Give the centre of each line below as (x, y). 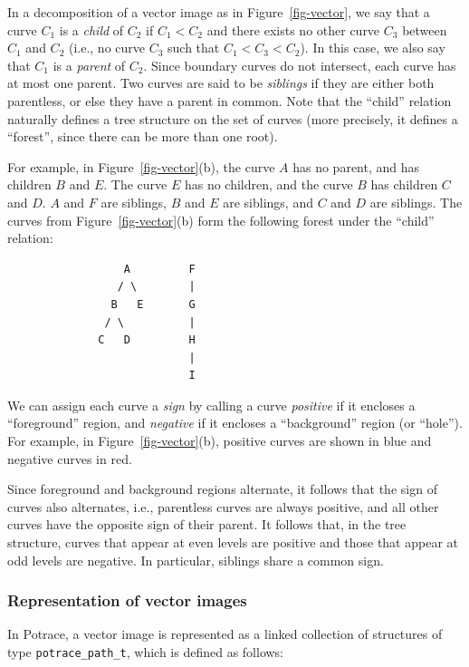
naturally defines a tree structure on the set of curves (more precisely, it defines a (233, 118)
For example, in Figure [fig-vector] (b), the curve (141, 166)
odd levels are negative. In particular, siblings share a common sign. (196, 560)
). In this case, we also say (373, 48)
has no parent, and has (356, 166)
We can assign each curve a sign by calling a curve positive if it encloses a (211, 405)
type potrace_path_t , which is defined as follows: (146, 652)
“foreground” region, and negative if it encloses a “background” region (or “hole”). (235, 423)
